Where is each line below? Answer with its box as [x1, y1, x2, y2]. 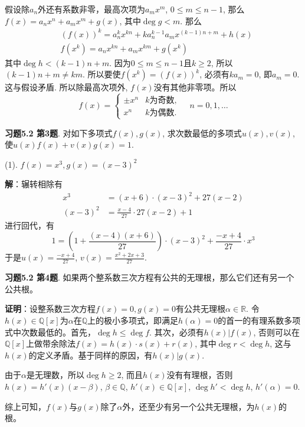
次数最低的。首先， [21, 325, 96, 338]
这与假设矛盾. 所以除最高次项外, [5, 81, 128, 93]
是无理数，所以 [26, 369, 84, 381]
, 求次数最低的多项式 [162, 126, 242, 139]
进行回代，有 [5, 219, 54, 231]
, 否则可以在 [253, 325, 300, 338]
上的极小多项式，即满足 [87, 314, 178, 326]
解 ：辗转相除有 [5, 178, 63, 190]
